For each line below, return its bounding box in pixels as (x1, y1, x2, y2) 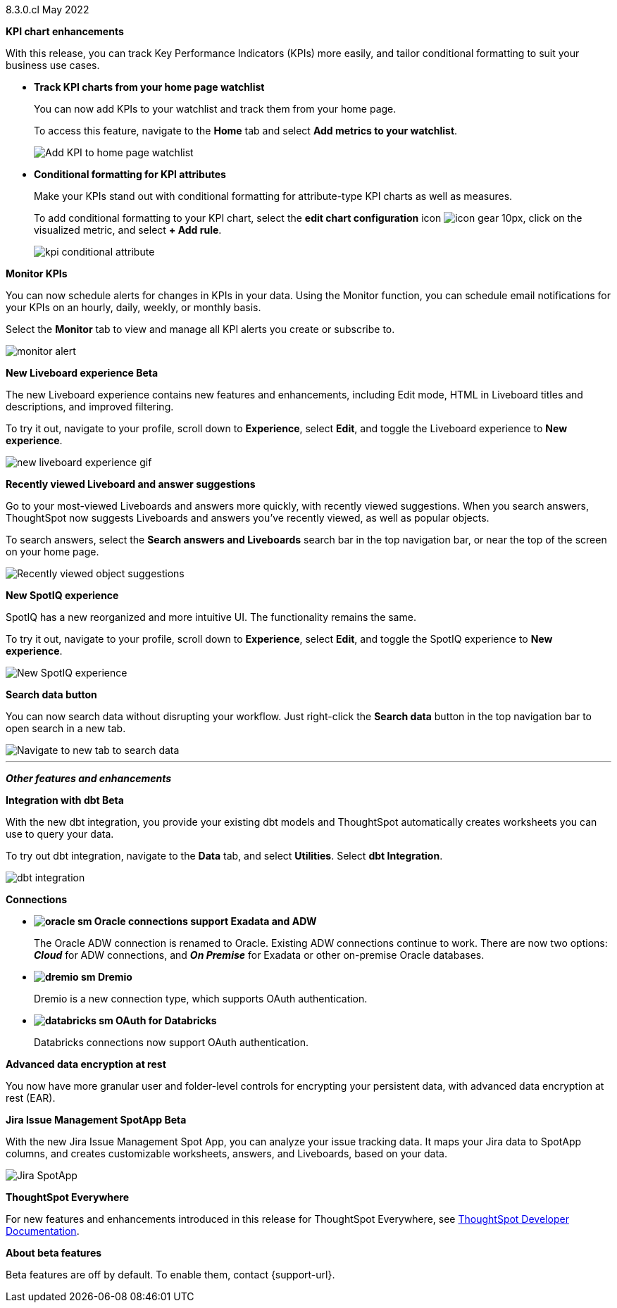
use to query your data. (6, 828, 114, 840)
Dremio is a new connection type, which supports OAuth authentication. (34, 993, 368, 1005)
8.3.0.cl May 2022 (6, 4, 89, 15)
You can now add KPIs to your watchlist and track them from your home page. (34, 103, 397, 115)
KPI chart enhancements (6, 25, 124, 37)
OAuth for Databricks (116, 1014, 217, 1026)
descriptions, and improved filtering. (6, 401, 174, 413)
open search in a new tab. (6, 722, 126, 734)
